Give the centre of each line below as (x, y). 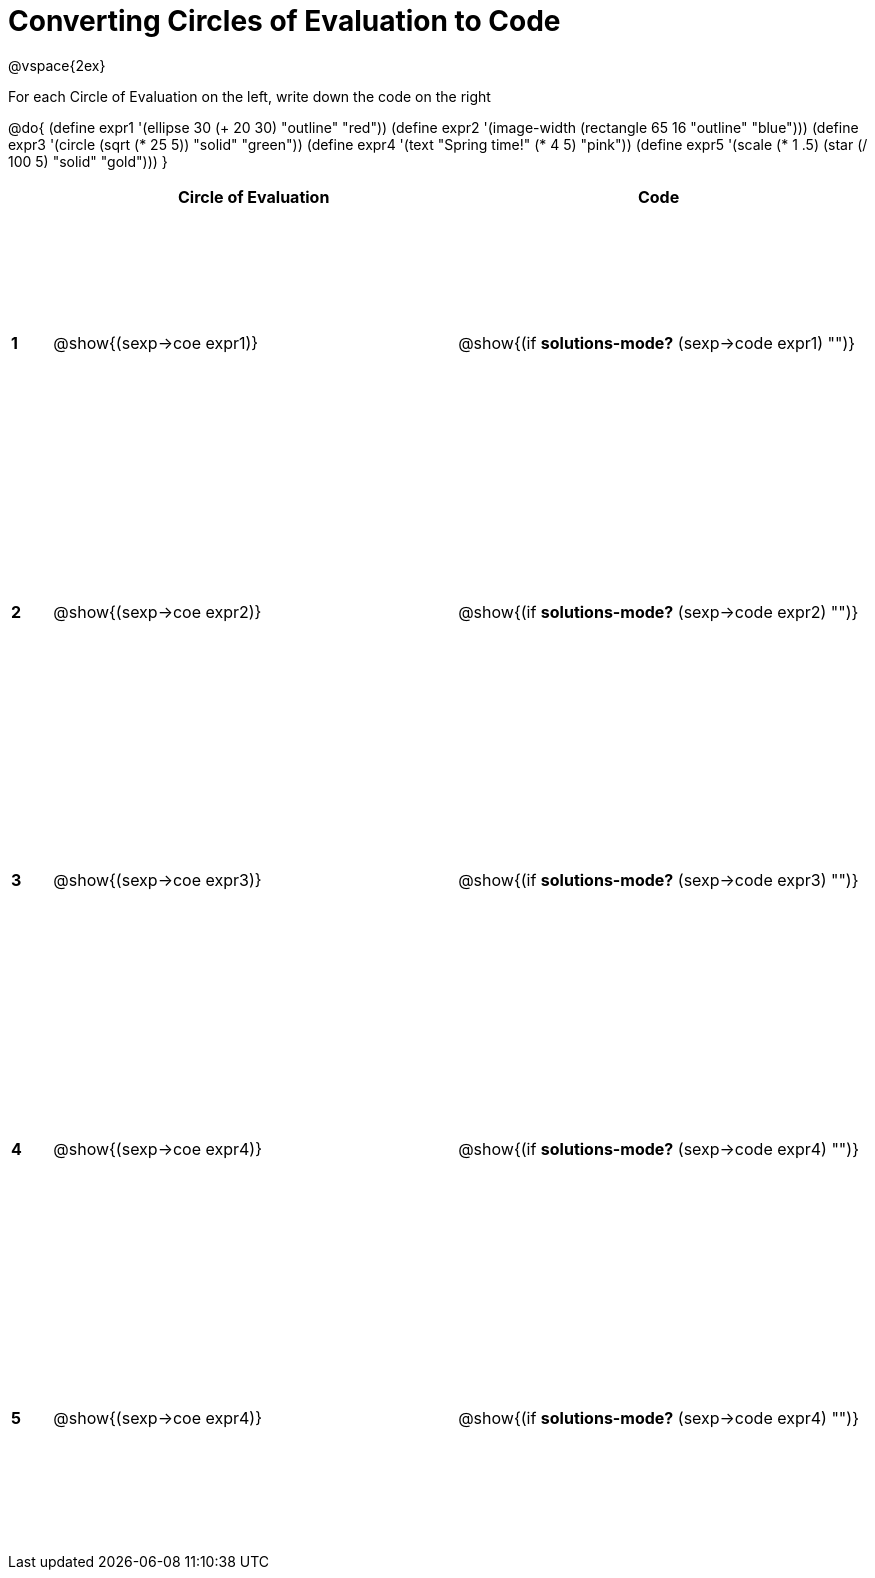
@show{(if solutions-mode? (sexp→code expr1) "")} (657, 343)
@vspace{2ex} (57, 65)
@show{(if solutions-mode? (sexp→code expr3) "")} (658, 880)
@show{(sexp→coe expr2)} (157, 611)
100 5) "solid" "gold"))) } (88, 161)
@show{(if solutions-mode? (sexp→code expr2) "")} (658, 611)
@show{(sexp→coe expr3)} (157, 880)
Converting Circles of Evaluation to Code (284, 21)
